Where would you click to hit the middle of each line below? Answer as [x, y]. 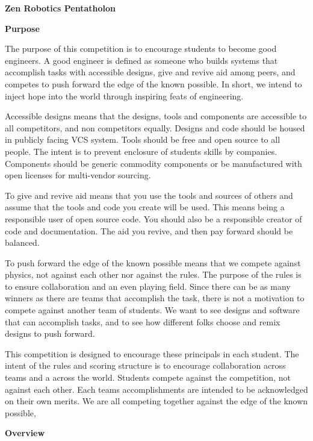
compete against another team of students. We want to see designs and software [152, 310]
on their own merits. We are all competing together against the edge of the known [156, 401]
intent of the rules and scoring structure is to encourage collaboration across [145, 365]
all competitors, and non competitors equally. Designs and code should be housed [155, 127]
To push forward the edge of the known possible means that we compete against [153, 262]
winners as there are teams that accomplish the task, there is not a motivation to [155, 298]
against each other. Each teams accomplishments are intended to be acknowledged [156, 389]
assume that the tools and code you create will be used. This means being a [145, 207]
